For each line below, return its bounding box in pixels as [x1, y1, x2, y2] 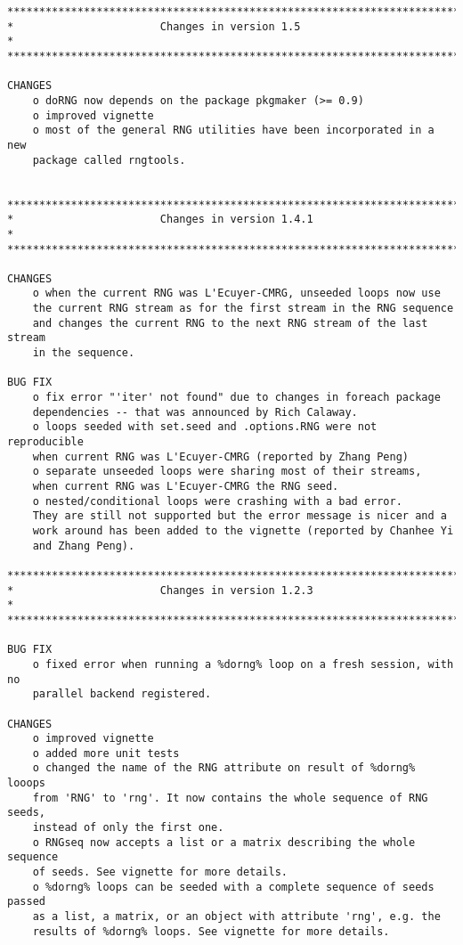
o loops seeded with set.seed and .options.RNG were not [32, 420, 378, 434]
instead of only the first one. [32, 821, 224, 835]
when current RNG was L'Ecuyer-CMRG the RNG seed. [32, 480, 339, 493]
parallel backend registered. [32, 688, 212, 701]
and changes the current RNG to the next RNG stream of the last [32, 316, 428, 330]
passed [7, 895, 45, 908]
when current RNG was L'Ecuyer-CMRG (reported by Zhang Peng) [32, 450, 410, 463]
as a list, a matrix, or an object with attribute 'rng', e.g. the [32, 910, 441, 924]
